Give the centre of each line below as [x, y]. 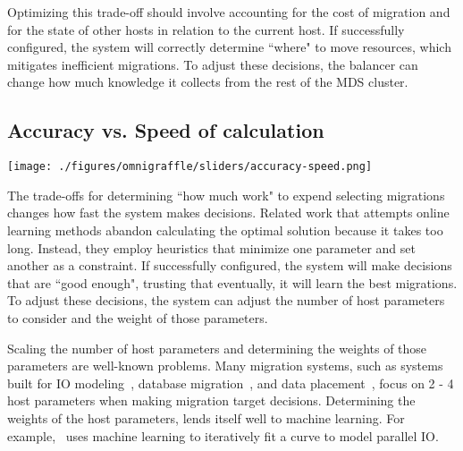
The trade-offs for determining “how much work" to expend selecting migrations [226, 195]
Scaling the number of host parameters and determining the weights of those [217, 348]
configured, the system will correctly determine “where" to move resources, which [229, 47]
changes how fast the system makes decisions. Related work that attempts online [228, 213]
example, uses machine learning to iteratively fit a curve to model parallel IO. [223, 435]
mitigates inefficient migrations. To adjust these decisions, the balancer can [213, 64]
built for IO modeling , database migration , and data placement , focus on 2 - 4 [231, 383]
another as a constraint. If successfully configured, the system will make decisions [230, 265]
